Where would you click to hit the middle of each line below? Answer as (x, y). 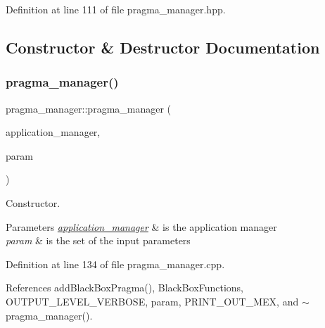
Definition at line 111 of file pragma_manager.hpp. (116, 9)
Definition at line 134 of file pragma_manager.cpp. (115, 264)
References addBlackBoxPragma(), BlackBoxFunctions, (125, 288)
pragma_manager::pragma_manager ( (89, 108)
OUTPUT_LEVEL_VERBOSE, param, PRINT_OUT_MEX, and (152, 301)
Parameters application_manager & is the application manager (141, 226)
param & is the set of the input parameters (98, 240)
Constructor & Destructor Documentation (163, 47)
